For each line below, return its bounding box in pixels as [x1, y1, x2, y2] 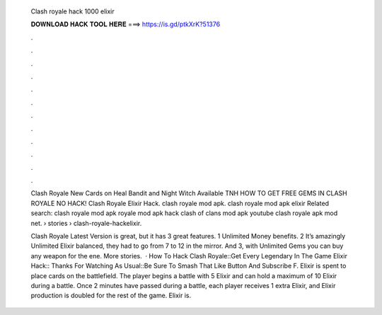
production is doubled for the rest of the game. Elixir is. [30, 291, 192, 300]
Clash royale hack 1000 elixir [30, 7, 115, 16]
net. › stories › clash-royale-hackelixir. [30, 219, 142, 227]
